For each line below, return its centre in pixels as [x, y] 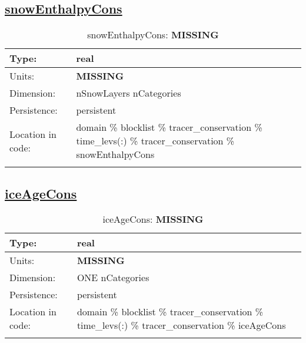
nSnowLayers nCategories [129, 93]
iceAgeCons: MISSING [153, 219]
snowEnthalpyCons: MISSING [153, 35]
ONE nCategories [113, 278]
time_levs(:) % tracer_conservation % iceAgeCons [181, 325]
